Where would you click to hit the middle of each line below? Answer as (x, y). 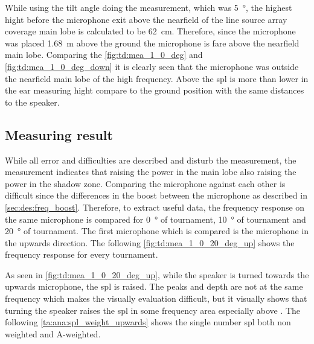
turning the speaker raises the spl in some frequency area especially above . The (153, 310)
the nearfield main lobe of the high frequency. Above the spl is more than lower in (157, 78)
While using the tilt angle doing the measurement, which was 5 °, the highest (149, 7)
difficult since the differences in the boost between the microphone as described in (156, 195)
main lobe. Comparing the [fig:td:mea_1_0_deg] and (104, 55)
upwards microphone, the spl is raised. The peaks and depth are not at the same (154, 286)
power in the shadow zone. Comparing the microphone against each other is (145, 183)
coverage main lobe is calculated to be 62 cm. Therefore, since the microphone (150, 31)
